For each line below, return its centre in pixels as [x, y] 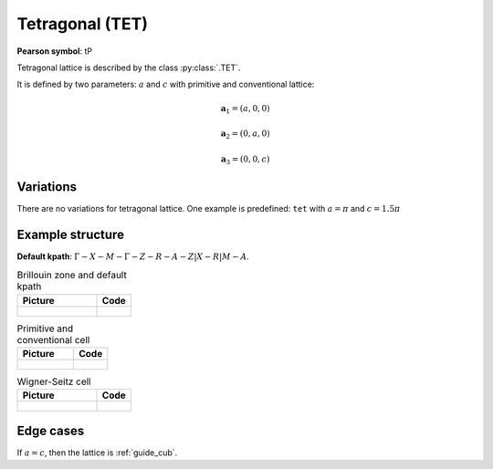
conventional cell [53, 339]
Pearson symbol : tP [55, 51]
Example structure [71, 234]
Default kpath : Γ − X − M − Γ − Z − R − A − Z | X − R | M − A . [133, 256]
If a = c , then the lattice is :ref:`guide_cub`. [97, 453]
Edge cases [51, 430]
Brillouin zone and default [72, 276]
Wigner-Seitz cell [54, 381]
